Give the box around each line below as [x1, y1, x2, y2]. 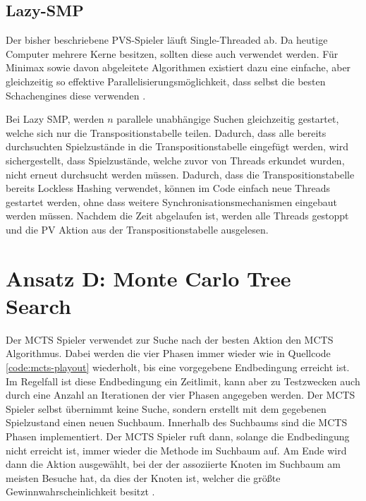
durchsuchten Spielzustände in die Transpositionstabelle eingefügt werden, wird [6, 139, 348, 154]
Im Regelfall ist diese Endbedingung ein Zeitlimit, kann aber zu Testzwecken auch [6, 373, 360, 388]
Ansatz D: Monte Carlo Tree [6, 263, 291, 292]
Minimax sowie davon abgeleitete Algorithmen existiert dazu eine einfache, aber [6, 60, 351, 75]
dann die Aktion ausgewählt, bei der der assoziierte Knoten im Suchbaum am [6, 457, 341, 471]
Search [6, 291, 71, 320]
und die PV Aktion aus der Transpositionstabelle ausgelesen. [6, 222, 269, 236]
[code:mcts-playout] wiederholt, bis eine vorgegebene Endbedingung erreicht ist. [6, 360, 350, 375]
